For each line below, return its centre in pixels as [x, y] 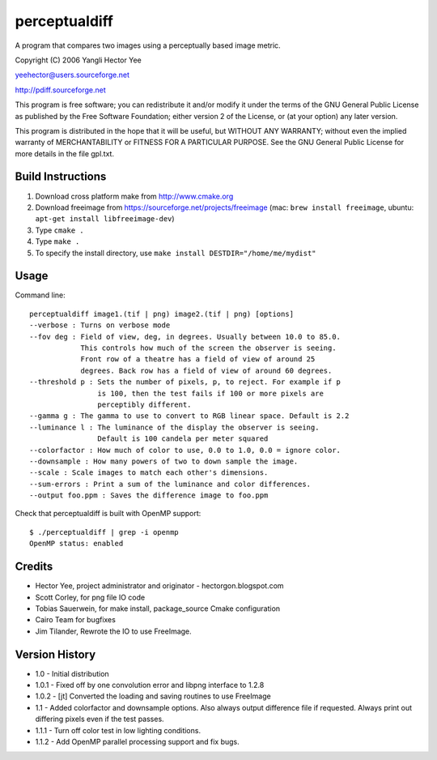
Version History [55, 654]
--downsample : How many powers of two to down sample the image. [164, 461]
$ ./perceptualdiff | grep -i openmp [104, 532]
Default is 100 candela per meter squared [183, 439]
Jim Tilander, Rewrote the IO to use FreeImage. [113, 631]
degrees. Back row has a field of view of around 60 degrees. [206, 370]
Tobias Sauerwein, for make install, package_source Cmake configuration [158, 608]
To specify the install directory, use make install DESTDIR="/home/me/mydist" [176, 253]
